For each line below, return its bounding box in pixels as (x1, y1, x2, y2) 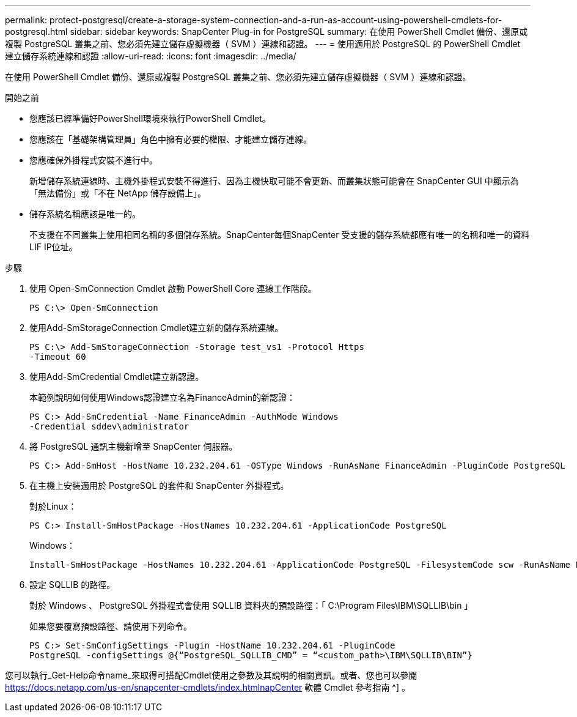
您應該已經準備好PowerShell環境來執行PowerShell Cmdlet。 (29, 113, 271, 124)
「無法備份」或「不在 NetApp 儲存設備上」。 (29, 188, 206, 198)
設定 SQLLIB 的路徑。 (29, 579, 116, 590)
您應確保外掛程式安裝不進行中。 (29, 155, 158, 165)
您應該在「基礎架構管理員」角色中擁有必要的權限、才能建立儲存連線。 (29, 134, 312, 144)
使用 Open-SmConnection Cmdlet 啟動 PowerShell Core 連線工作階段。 (29, 283, 317, 294)
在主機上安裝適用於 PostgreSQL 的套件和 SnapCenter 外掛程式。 (29, 480, 289, 491)
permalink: (5, 15, 48, 25)
